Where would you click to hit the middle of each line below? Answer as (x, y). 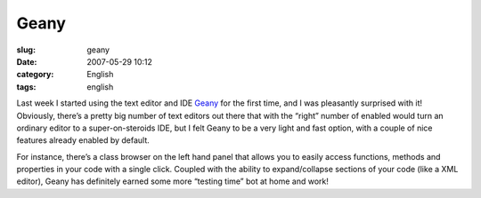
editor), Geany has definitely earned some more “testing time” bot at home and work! (173, 181)
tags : (26, 87)
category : (35, 75)
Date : (27, 61)
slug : (26, 50)
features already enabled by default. (83, 140)
